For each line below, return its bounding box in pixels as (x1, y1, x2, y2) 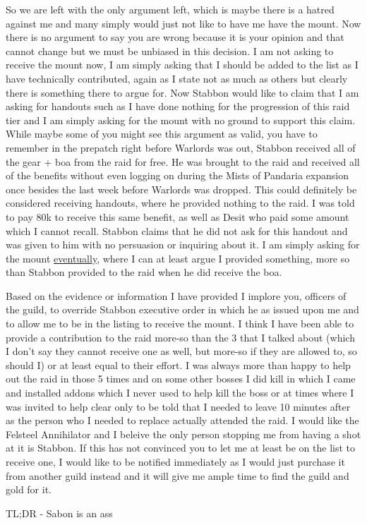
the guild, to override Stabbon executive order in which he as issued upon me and (6, 302, 359, 317)
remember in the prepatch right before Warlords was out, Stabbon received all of (6, 140, 356, 155)
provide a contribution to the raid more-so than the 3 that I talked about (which (6, 330, 355, 344)
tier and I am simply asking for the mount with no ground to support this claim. (6, 112, 356, 127)
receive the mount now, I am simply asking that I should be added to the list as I (6, 57, 359, 72)
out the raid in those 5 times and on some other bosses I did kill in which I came (6, 371, 356, 386)
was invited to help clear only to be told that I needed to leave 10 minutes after (6, 399, 351, 414)
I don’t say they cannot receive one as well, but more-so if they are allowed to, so (6, 344, 357, 358)
